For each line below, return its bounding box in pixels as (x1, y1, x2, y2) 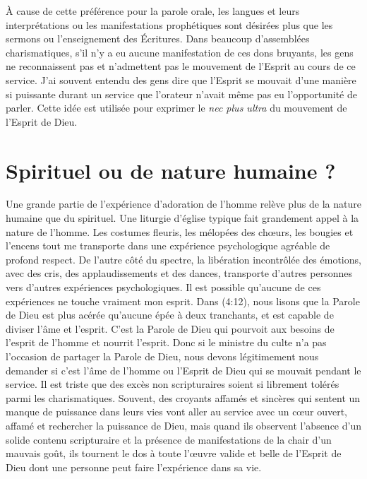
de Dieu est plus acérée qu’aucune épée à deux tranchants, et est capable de (6, 307, 334, 322)
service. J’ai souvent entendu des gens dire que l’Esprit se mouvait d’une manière (6, 72, 356, 87)
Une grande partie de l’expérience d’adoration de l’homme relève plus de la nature (6, 196, 361, 211)
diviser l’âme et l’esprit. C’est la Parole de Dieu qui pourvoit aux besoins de (6, 321, 335, 336)
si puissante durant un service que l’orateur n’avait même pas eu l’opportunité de (6, 86, 357, 101)
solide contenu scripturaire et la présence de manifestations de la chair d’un (6, 432, 332, 447)
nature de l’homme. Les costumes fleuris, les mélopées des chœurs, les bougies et (6, 224, 354, 239)
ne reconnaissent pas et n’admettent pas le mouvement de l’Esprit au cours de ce (6, 59, 356, 73)
